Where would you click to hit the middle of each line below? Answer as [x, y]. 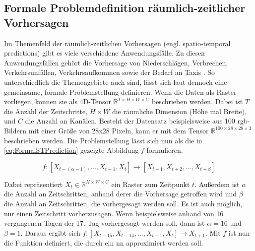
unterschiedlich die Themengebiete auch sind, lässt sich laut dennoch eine [116, 82]
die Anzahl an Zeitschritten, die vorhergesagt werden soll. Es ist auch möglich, [123, 203]
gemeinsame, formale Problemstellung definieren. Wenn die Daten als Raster [120, 92]
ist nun [239, 232]
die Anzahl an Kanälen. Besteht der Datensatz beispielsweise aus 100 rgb [136, 121]
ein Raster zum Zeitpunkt [151, 184]
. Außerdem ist [217, 184]
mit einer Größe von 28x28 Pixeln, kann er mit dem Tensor [119, 130]
